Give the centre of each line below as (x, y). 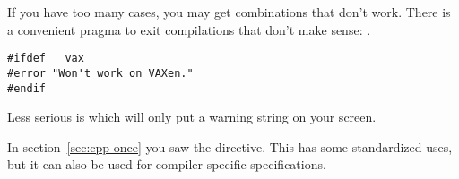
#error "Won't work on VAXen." (100, 73)
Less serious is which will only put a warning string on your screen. (192, 117)
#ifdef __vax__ (52, 59)
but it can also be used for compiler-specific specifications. (167, 164)
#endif (26, 88)
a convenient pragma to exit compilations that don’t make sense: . (189, 29)
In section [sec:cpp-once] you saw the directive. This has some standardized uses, (230, 146)
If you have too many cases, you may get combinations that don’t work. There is (229, 12)
